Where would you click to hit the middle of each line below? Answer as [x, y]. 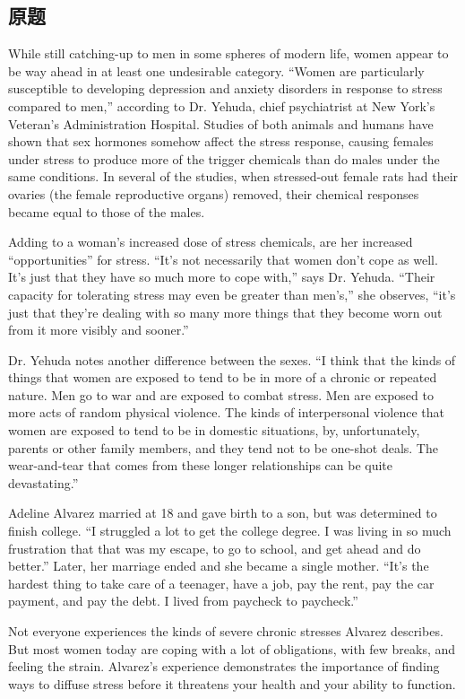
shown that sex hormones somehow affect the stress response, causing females [221, 141]
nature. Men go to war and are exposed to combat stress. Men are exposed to [221, 394]
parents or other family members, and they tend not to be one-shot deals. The [223, 447]
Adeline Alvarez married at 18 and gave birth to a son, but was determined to [223, 513]
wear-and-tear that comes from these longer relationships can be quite [201, 465]
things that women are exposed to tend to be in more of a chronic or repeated [223, 377]
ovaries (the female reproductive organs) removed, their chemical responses [214, 193]
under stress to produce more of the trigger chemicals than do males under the [224, 158]
